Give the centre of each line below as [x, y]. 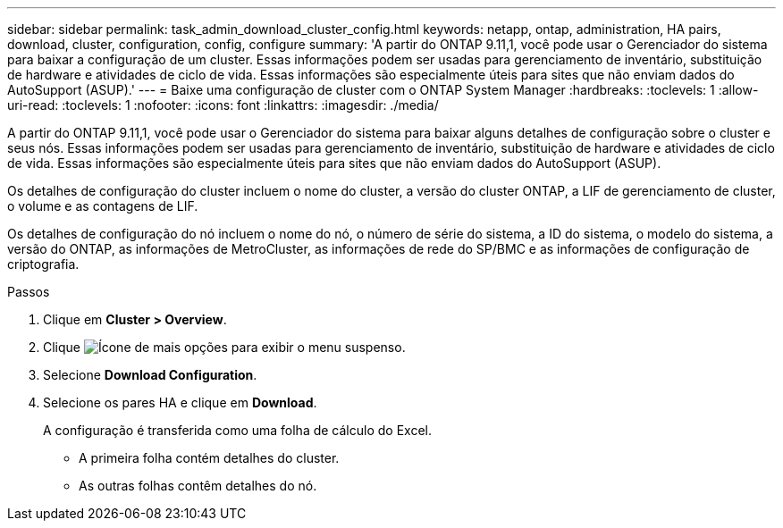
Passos [29, 292]
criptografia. [43, 264]
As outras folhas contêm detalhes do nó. [198, 486]
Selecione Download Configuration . [150, 375]
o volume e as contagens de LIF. [103, 206]
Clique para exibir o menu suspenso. [224, 347]
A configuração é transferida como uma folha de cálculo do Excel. [237, 430]
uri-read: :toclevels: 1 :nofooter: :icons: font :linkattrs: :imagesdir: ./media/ [223, 105]
